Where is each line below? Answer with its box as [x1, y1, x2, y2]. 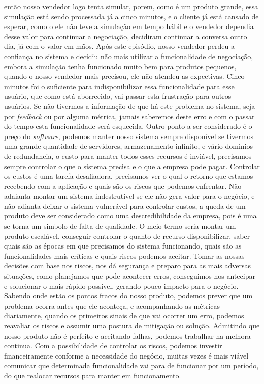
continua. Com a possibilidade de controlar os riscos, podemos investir [4, 340, 222, 351]
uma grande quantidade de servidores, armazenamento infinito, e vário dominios [4, 141, 253, 151]
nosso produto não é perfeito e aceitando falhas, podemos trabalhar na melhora [4, 330, 251, 341]
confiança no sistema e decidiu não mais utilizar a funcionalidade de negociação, [4, 50, 253, 61]
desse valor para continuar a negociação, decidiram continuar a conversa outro [4, 31, 247, 41]
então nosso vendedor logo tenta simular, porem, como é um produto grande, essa [4, 1, 258, 11]
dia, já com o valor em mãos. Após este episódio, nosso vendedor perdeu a [4, 41, 235, 51]
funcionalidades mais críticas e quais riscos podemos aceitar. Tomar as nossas [4, 250, 245, 261]
